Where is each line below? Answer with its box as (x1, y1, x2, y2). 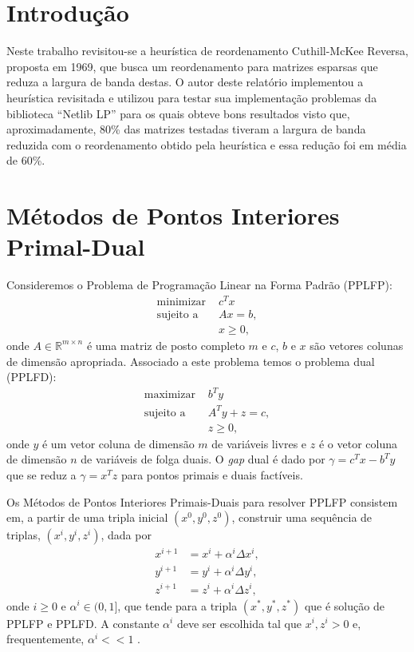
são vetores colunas (310, 336, 404, 353)
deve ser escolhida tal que (176, 614, 302, 631)
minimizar (156, 296, 207, 308)
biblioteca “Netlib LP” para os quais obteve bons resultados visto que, (6, 105, 350, 121)
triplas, (6, 527, 41, 543)
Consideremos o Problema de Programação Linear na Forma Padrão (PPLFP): (6, 276, 392, 293)
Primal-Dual (6, 230, 145, 263)
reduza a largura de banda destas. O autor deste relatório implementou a (6, 74, 364, 90)
